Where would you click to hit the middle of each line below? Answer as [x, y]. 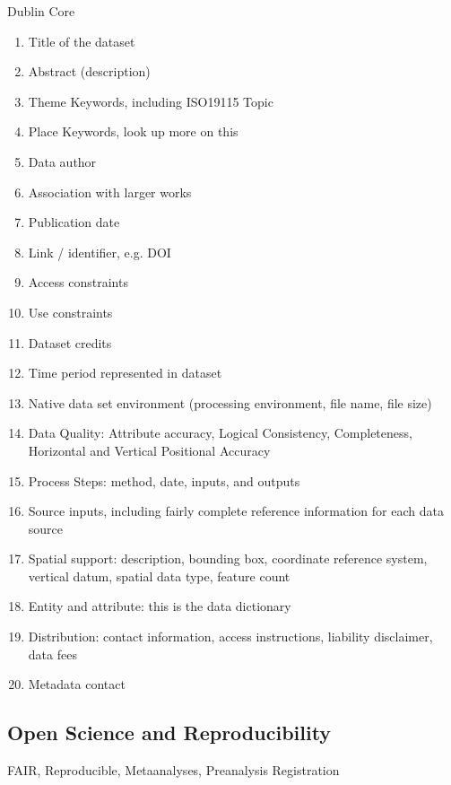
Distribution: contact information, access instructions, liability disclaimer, [230, 637]
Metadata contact [77, 684]
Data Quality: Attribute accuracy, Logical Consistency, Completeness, [220, 433]
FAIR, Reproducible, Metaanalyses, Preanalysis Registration [173, 770]
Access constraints [78, 282]
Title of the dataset [82, 41]
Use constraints [70, 312]
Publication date [74, 222]
